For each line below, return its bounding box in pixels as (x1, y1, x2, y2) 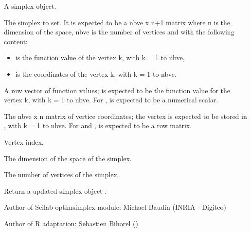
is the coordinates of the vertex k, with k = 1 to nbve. (15, 68, 177, 79)
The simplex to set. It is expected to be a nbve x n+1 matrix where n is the (4, 17, 231, 27)
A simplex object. (4, 1, 56, 11)
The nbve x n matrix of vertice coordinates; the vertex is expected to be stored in (4, 111, 247, 121)
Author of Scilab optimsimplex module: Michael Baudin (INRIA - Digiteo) (4, 202, 226, 212)
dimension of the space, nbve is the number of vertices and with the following (4, 27, 234, 37)
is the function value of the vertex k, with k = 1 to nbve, (15, 52, 185, 63)
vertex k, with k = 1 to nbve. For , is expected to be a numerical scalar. (4, 95, 218, 105)
